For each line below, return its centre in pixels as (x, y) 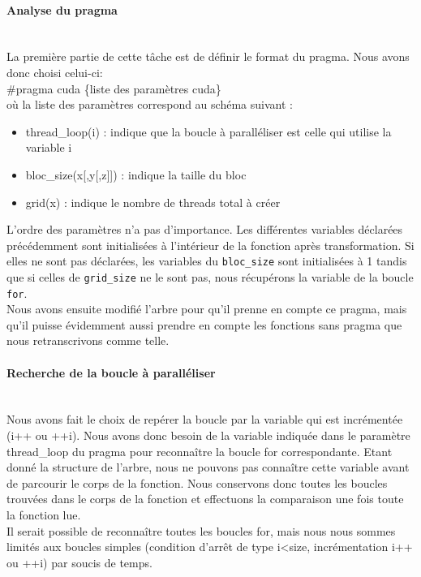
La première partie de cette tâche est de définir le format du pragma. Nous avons (208, 56)
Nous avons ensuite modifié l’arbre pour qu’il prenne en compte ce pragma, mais (207, 309)
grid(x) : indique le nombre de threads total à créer (153, 202)
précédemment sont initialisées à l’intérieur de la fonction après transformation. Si (210, 245)
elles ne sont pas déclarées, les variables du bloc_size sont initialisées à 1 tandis (207, 261)
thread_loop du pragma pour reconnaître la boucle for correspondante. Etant (200, 451)
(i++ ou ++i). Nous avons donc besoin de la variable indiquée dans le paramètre (208, 435)
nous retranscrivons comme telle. (88, 340)
